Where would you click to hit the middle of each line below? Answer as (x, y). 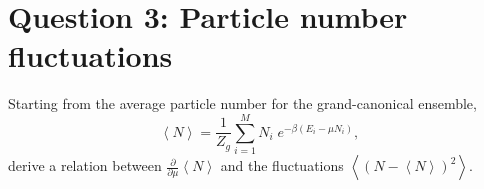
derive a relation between (85, 165)
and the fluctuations (282, 165)
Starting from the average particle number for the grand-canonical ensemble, (242, 103)
